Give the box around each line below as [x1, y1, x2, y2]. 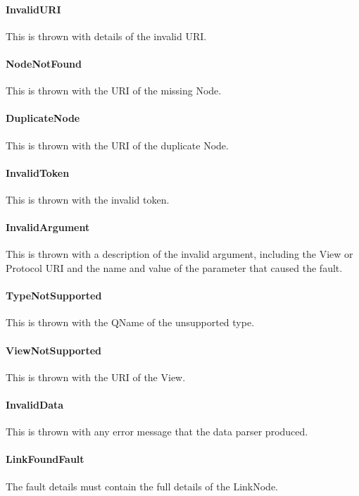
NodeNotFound [6, 56, 82, 70]
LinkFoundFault [6, 452, 84, 466]
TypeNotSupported [6, 288, 102, 303]
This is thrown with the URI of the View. [6, 369, 186, 384]
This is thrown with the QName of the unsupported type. [6, 315, 255, 330]
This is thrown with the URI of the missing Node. [6, 83, 222, 98]
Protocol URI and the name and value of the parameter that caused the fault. [6, 260, 343, 275]
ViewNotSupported [6, 342, 102, 357]
